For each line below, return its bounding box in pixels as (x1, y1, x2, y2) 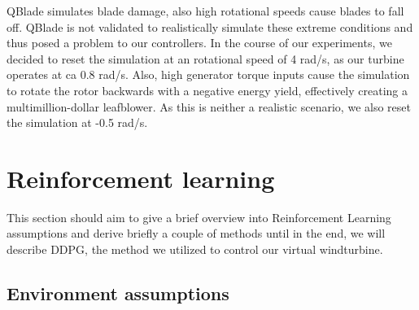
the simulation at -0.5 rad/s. (7, 114, 148, 131)
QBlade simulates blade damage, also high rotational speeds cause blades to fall (7, 2, 404, 19)
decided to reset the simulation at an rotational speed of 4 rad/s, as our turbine (7, 50, 404, 67)
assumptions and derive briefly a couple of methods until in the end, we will (7, 225, 386, 242)
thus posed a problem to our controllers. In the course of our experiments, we (7, 34, 392, 51)
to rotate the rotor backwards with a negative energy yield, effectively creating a (7, 81, 408, 98)
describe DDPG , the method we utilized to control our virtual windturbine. (7, 241, 383, 258)
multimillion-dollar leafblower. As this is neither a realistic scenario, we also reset (7, 98, 411, 115)
